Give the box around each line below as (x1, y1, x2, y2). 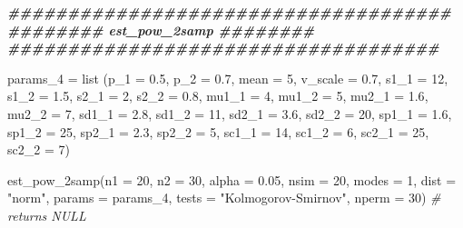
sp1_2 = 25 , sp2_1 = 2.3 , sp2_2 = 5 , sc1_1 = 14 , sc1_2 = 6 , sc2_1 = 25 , (7, 122, 429, 141)
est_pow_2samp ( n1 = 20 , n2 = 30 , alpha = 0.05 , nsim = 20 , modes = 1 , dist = (7, 170, 457, 189)
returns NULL (7, 205, 86, 224)
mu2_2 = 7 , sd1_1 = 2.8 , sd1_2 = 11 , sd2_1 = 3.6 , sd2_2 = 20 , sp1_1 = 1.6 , (7, 104, 452, 123)
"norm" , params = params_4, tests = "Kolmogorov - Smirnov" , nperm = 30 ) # (7, 188, 441, 207)
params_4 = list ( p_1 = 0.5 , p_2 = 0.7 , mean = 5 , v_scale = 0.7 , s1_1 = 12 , (7, 68, 448, 87)
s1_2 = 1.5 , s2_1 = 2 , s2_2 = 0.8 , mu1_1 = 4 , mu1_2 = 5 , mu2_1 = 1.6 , (7, 86, 429, 105)
